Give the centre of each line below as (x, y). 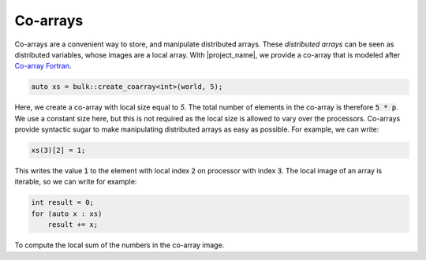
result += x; (73, 225)
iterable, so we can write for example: (76, 182)
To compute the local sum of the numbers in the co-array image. (120, 245)
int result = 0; (63, 202)
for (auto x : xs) (67, 214)
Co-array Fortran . (43, 66)
